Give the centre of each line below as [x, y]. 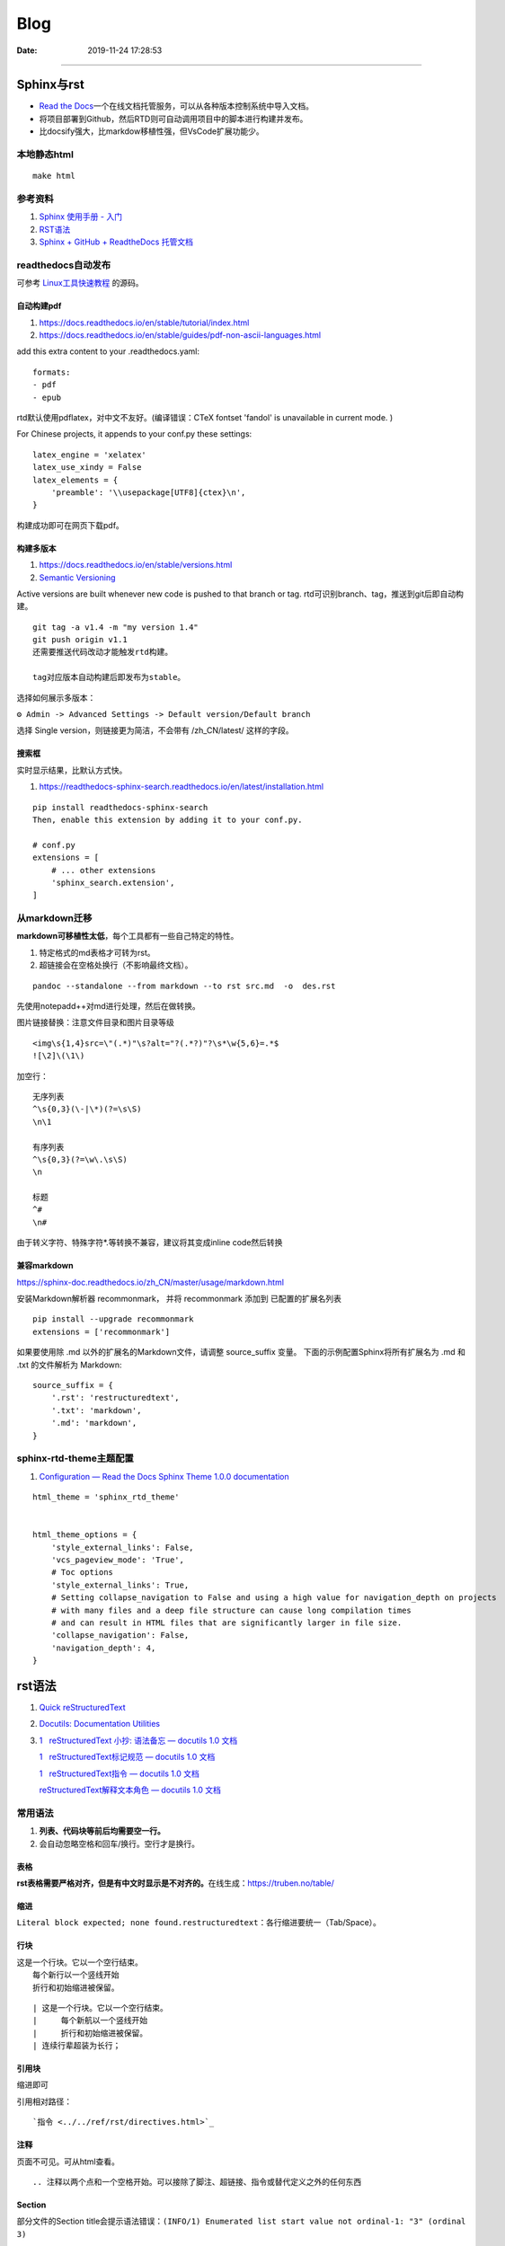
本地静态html [45, 155]
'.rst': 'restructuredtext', [115, 1398]
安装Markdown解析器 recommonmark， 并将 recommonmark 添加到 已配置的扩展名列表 [179, 1299]
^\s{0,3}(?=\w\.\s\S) [80, 1159]
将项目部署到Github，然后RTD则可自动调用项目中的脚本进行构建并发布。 [173, 119]
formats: [52, 372]
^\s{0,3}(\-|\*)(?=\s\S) [87, 1109]
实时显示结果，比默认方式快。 [72, 770]
